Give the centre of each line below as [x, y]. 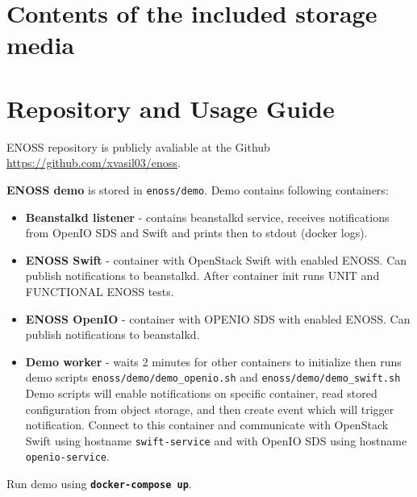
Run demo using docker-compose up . [99, 484]
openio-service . [67, 456]
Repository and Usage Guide [171, 108]
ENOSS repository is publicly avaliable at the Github [138, 146]
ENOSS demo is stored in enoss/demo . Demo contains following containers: [198, 189]
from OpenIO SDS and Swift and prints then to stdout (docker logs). [196, 233]
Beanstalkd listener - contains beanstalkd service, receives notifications [207, 217]
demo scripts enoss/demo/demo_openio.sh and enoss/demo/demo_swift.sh [213, 377]
